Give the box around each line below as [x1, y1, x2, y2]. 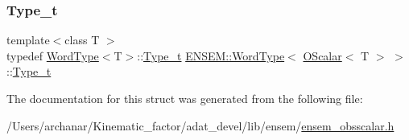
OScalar [303, 47, 342, 64]
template [6, 31, 50, 48]
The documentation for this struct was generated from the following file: [6, 90, 363, 106]
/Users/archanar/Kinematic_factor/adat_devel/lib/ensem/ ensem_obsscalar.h [6, 117, 395, 134]
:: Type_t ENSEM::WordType [137, 47, 285, 64]
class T [64, 31, 100, 48]
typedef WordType [6, 47, 99, 64]
